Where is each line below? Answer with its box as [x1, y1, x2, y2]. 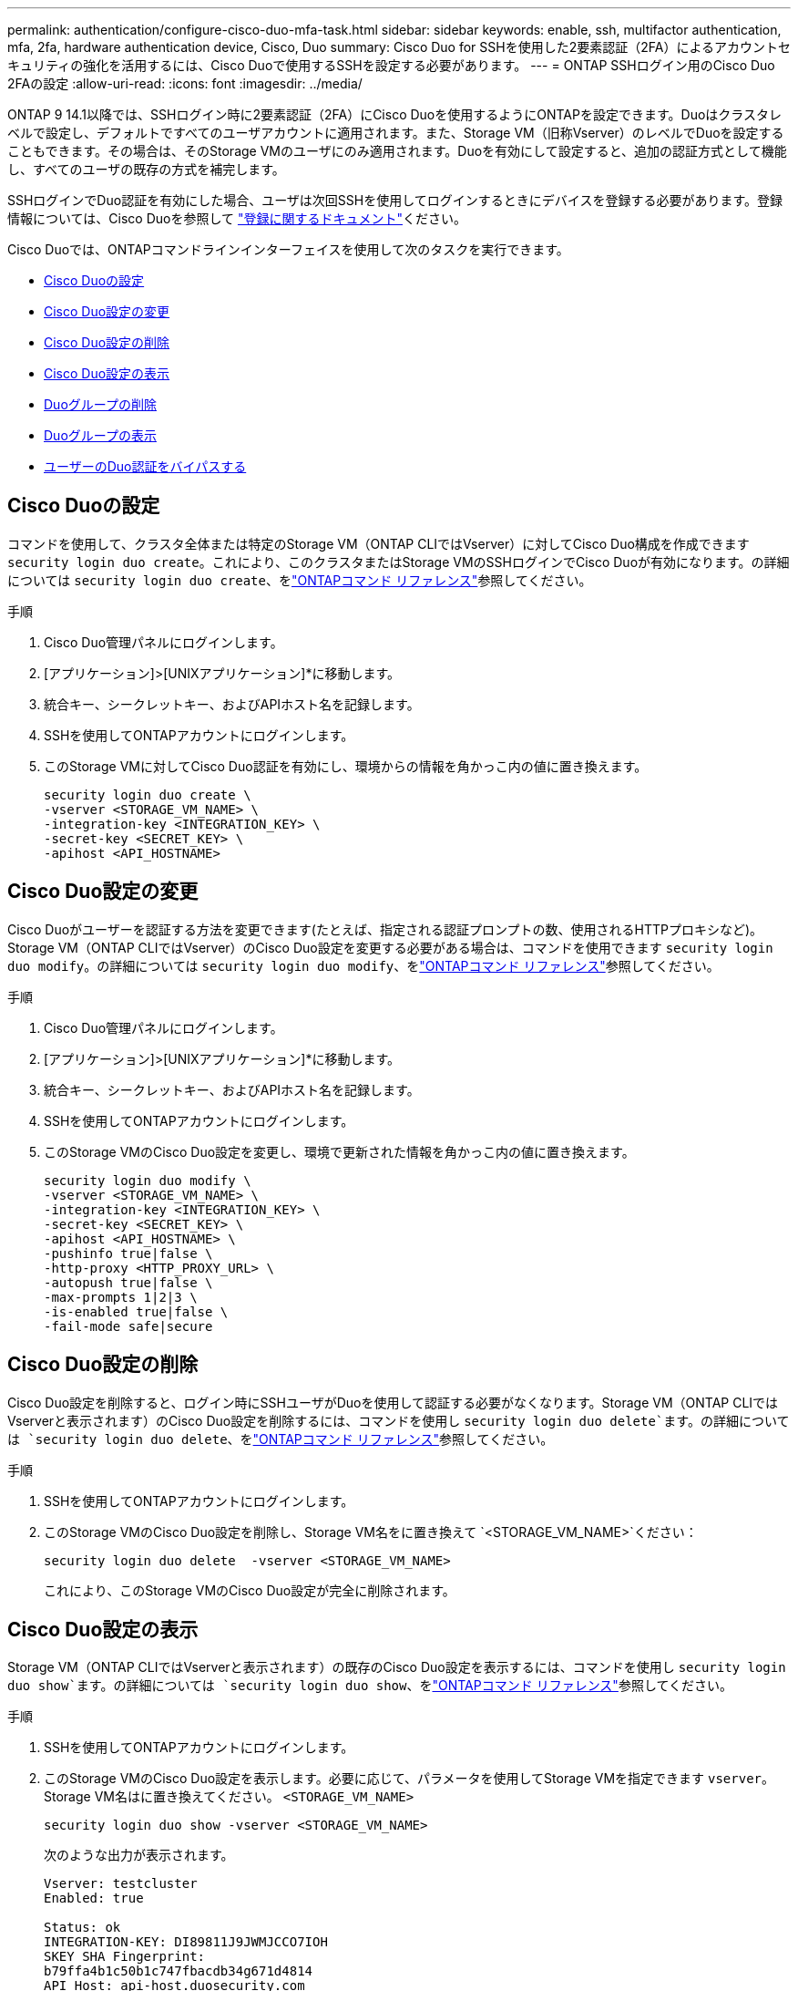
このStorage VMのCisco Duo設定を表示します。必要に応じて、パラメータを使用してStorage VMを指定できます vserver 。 [44, 1770, 775, 1787]
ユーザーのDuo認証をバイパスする [44, 459, 247, 474]
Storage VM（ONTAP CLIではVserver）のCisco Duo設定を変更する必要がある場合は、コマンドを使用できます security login [7, 939, 773, 955]
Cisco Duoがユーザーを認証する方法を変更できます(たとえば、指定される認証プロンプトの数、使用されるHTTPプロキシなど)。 [7, 921, 763, 937]
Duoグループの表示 [44, 428, 157, 443]
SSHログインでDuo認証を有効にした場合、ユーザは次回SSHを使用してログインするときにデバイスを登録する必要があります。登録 [7, 192, 783, 208]
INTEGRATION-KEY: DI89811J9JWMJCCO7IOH [44, 1934, 328, 1950]
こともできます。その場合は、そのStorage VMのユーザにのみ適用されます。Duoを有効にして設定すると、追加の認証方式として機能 [7, 143, 787, 159]
